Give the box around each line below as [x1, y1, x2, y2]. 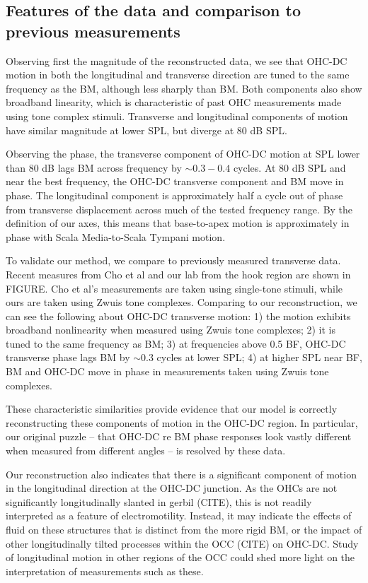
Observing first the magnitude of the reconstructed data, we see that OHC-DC [6, 53, 347, 68]
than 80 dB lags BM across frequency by [6, 160, 182, 175]
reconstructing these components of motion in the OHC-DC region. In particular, [6, 415, 358, 430]
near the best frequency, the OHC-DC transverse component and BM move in [6, 174, 344, 189]
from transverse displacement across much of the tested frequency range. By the [6, 201, 353, 216]
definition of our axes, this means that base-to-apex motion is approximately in [6, 216, 350, 230]
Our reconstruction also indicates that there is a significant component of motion [6, 466, 357, 481]
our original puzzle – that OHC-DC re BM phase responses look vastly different [6, 429, 352, 444]
